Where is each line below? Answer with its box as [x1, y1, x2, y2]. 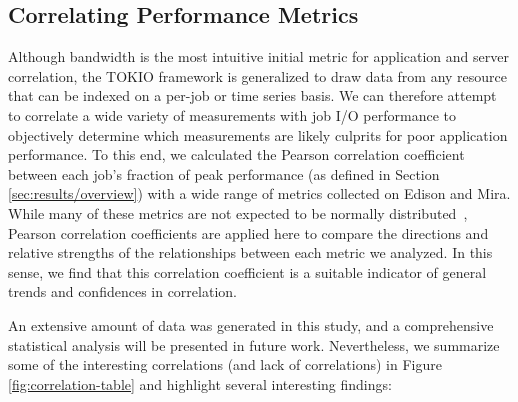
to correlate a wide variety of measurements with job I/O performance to [8, 104, 456, 125]
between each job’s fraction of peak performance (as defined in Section [8, 163, 440, 184]
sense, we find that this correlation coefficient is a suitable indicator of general [8, 261, 487, 282]
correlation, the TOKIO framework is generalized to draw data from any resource [8, 65, 508, 86]
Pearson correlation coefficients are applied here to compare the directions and [8, 222, 489, 243]
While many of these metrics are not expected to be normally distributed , [8, 202, 468, 223]
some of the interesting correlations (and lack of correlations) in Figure [8, 354, 442, 375]
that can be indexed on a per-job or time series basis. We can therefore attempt [8, 85, 497, 106]
